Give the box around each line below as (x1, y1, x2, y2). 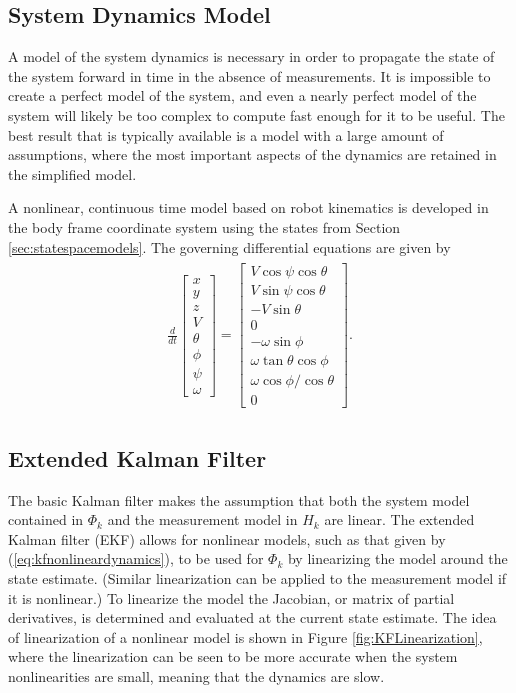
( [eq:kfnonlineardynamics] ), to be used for (8, 548, 264, 569)
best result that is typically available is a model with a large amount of (8, 124, 444, 145)
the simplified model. (8, 163, 137, 184)
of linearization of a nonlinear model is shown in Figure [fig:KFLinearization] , (8, 626, 483, 647)
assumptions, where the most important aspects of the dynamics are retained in (8, 144, 497, 165)
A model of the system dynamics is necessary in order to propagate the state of (8, 46, 495, 67)
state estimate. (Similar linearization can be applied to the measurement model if (8, 568, 507, 589)
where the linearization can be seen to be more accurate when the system (8, 646, 458, 667)
